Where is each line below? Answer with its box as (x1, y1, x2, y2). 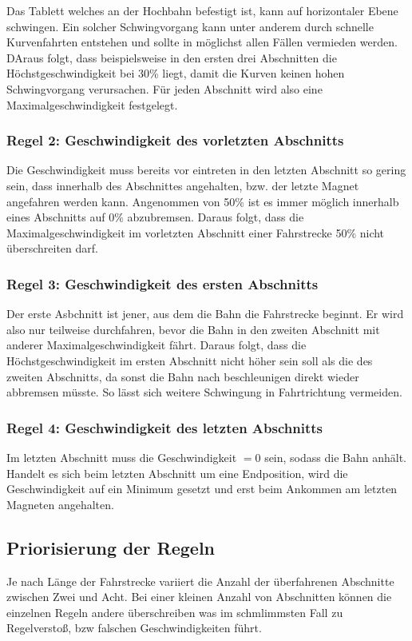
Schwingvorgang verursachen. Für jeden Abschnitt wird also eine (6, 80, 323, 97)
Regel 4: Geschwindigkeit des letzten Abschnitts (6, 417, 323, 437)
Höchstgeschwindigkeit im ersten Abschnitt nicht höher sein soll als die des (6, 352, 373, 368)
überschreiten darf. (6, 240, 98, 257)
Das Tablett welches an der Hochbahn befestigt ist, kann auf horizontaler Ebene (6, 2, 398, 18)
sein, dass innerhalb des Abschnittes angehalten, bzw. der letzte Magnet (6, 177, 359, 193)
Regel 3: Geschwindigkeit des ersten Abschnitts (6, 273, 319, 293)
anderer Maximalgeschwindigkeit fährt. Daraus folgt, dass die (6, 336, 307, 353)
